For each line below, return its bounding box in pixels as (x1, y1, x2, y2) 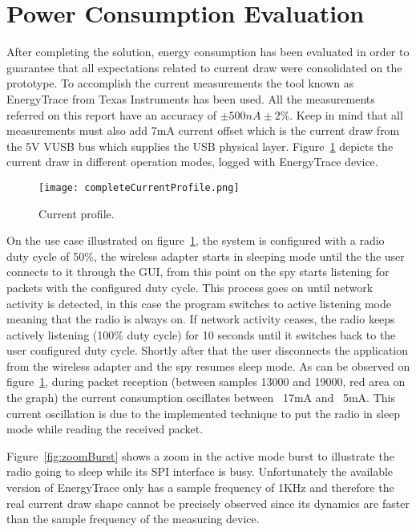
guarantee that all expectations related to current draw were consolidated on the (6, 59, 402, 75)
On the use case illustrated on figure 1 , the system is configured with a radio (6, 232, 385, 249)
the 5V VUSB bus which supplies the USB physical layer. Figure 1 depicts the (6, 137, 394, 154)
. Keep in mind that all (289, 106, 403, 123)
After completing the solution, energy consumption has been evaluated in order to (6, 43, 410, 60)
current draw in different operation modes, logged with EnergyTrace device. (6, 153, 378, 170)
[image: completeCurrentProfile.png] (38, 181, 240, 193)
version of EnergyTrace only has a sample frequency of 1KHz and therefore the (6, 479, 394, 496)
